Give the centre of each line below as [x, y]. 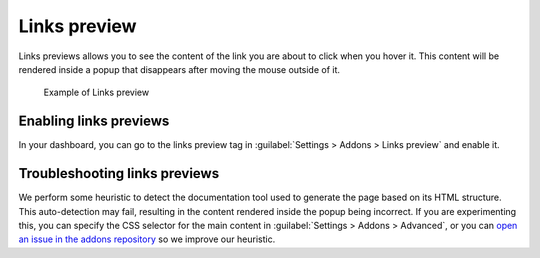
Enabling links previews [94, 121]
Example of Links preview [96, 92]
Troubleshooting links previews [119, 173]
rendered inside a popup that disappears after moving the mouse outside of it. [179, 69]
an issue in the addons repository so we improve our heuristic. [147, 239]
